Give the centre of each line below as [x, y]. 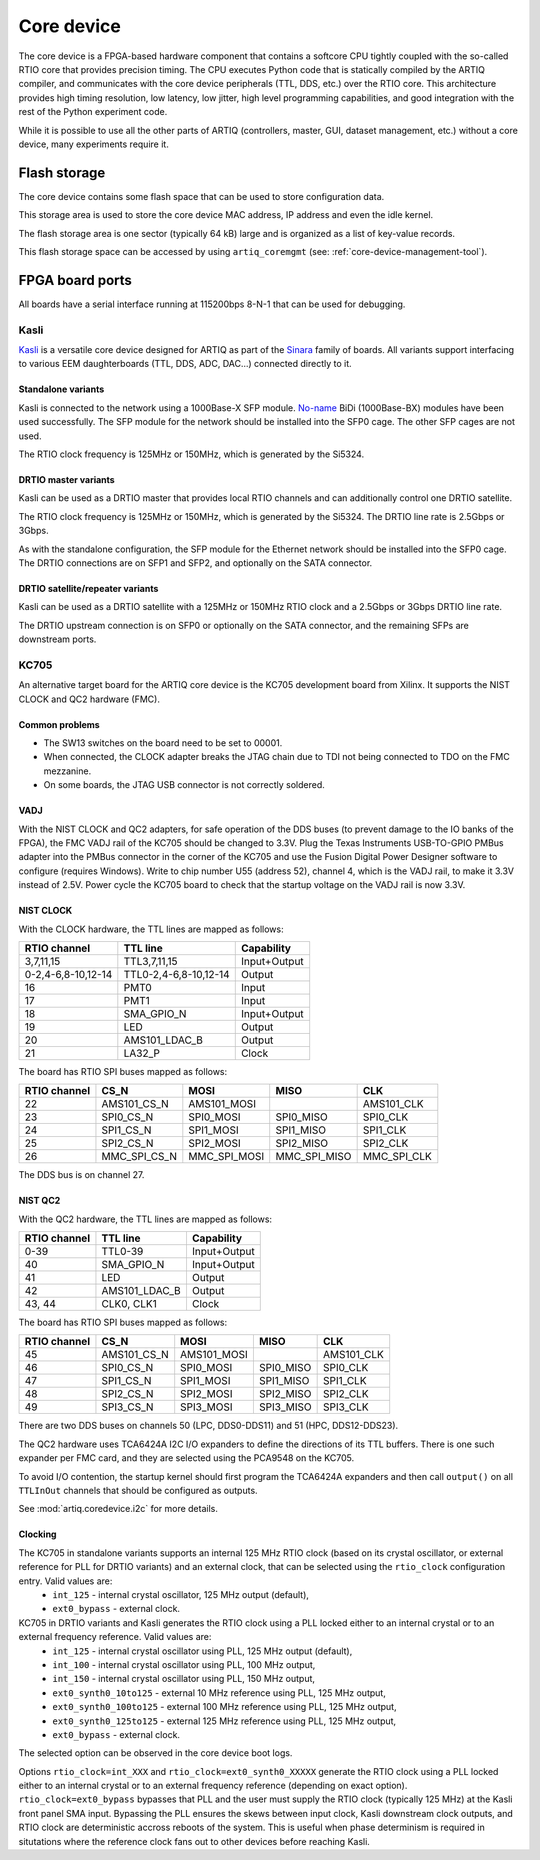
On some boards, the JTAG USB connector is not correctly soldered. [184, 785]
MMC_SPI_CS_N [139, 1157]
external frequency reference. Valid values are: [115, 1637]
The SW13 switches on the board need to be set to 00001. [163, 743]
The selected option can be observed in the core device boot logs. [155, 1753]
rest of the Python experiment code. [93, 112]
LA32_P [141, 1053]
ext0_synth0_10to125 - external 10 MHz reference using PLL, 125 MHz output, [219, 1692]
